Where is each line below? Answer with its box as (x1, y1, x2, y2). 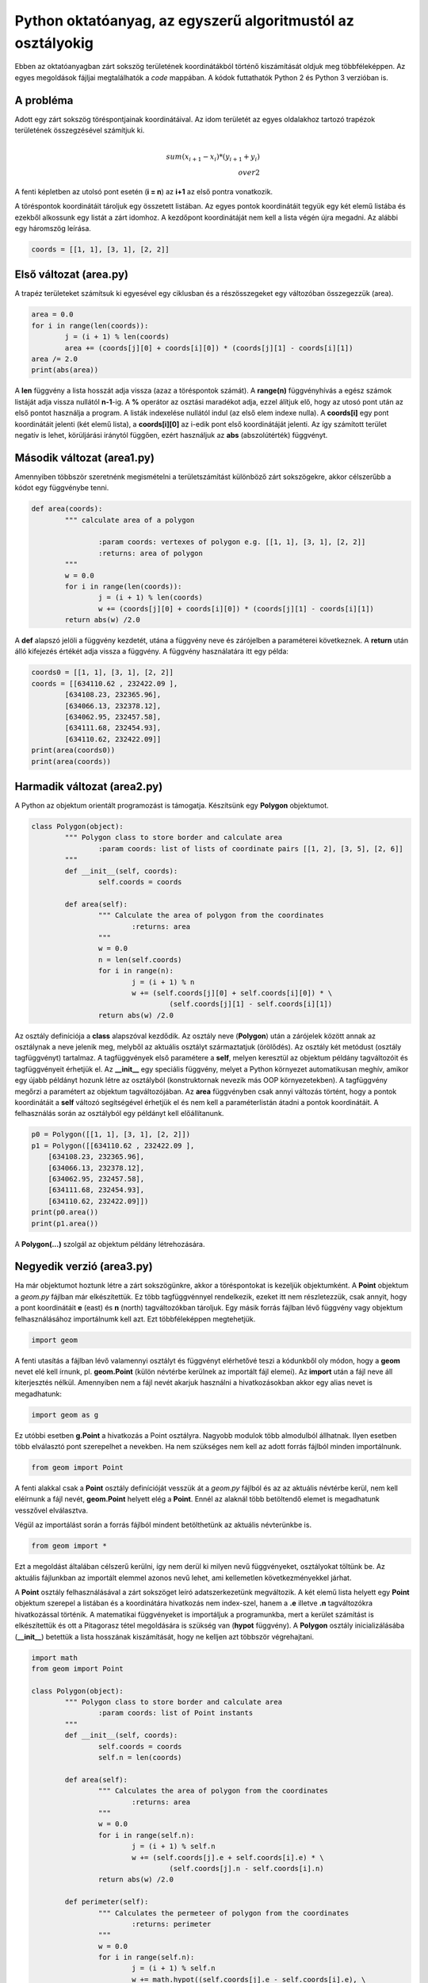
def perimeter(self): (64, 1897, 149, 1907)
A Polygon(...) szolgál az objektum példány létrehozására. (14, 1239, 205, 1248)
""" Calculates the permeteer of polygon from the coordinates (97, 1908, 350, 1917)
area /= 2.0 (31, 354, 78, 363)
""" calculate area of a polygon (64, 516, 195, 524)
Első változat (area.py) (14, 268, 128, 282)
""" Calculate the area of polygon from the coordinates (97, 911, 324, 920)
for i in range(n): (97, 966, 174, 976)
